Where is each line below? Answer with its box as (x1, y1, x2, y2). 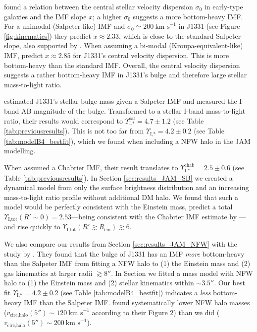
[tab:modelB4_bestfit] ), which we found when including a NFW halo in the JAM (4, 135, 251, 146)
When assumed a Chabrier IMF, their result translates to (4, 162, 178, 172)
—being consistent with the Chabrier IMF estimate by (71, 211, 237, 222)
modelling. (4, 145, 36, 156)
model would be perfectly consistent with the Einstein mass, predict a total (4, 201, 233, 212)
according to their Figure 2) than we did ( (92, 307, 220, 317)
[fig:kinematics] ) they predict (4, 30, 91, 41)
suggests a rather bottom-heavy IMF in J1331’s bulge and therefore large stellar (4, 69, 247, 80)
